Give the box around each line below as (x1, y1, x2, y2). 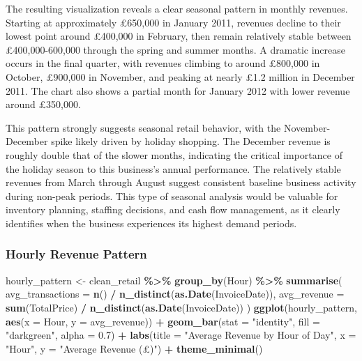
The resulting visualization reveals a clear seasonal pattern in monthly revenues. (6, 1, 348, 15)
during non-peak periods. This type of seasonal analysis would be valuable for (6, 188, 338, 203)
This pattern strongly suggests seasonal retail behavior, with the (6, 120, 281, 135)
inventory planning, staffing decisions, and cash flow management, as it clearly (6, 202, 340, 217)
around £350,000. (6, 97, 81, 112)
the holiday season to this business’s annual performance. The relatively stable (6, 161, 341, 176)
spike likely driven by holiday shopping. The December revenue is (51, 134, 331, 148)
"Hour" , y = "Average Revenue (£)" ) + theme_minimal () (6, 341, 263, 355)
